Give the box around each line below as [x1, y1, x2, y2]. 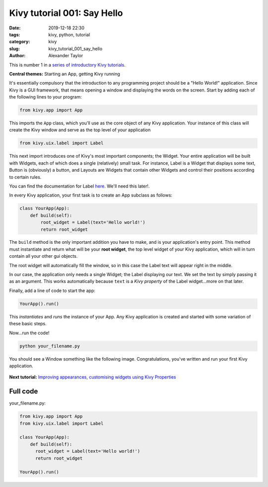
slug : [9, 45, 20, 52]
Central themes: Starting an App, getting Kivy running [9, 71, 120, 77]
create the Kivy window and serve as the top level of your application [9, 127, 151, 133]
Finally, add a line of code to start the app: [9, 288, 96, 293]
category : [9, 39, 30, 45]
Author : [9, 53, 26, 59]
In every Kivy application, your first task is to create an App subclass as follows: [9, 192, 173, 198]
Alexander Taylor [48, 53, 83, 59]
